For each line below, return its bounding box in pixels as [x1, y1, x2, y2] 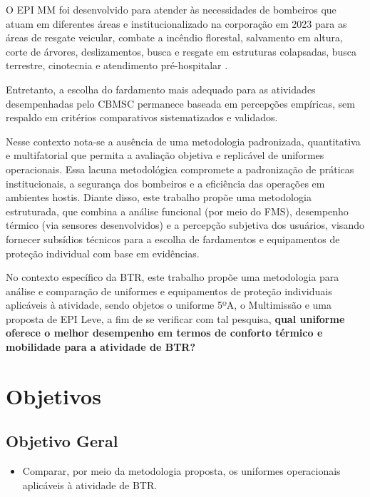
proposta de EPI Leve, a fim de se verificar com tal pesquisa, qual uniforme [6, 311, 345, 326]
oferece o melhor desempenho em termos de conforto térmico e [6, 325, 323, 340]
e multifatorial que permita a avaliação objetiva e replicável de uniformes [6, 148, 324, 163]
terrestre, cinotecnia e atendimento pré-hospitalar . [6, 58, 228, 73]
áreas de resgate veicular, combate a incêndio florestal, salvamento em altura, [6, 30, 343, 45]
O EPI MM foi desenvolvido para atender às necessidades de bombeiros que [6, 2, 336, 16]
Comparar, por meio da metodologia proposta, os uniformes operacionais [22, 463, 341, 478]
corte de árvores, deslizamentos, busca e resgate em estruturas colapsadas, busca [6, 43, 357, 58]
